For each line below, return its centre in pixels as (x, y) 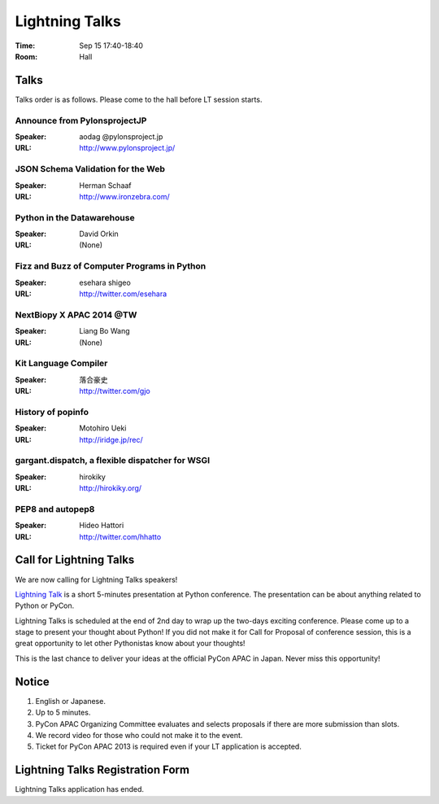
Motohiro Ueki (103, 428)
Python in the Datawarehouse (75, 217)
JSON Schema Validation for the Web (90, 169)
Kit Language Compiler (61, 364)
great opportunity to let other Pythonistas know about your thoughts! (130, 644)
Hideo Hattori (102, 526)
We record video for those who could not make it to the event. (139, 735)
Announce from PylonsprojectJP (81, 120)
